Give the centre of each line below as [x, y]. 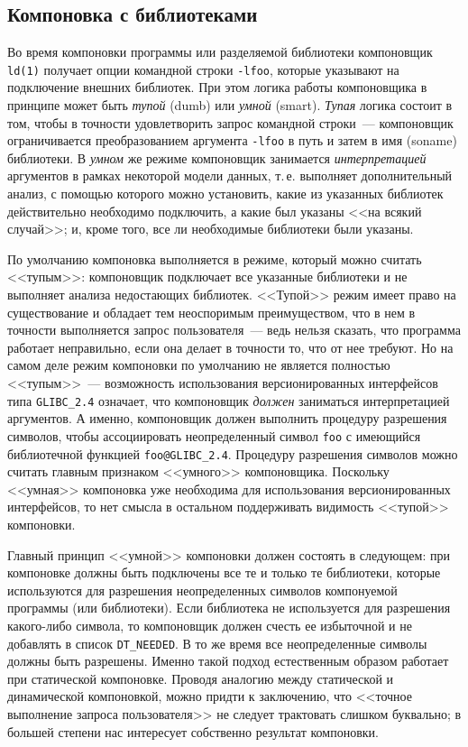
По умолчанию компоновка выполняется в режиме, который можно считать [215, 258]
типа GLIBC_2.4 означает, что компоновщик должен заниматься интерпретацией [229, 400]
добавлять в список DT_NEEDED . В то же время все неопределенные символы [217, 643]
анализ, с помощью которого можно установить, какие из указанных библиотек [225, 194]
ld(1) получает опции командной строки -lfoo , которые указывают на [203, 69]
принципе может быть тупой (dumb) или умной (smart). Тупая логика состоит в [230, 105]
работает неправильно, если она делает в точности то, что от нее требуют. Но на [230, 347]
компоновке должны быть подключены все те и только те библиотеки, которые [224, 572]
